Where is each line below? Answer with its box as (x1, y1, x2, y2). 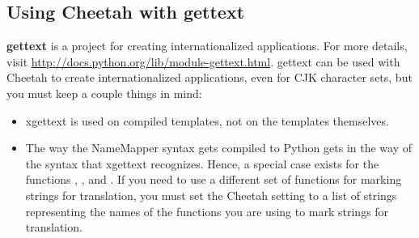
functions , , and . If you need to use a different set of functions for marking (25, 171, 402, 188)
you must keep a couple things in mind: (6, 84, 202, 101)
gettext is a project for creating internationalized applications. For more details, (6, 37, 408, 54)
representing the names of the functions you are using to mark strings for (25, 202, 389, 219)
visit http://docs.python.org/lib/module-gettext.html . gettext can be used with (6, 53, 400, 70)
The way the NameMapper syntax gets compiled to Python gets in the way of (25, 139, 412, 156)
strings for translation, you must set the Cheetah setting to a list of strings (25, 186, 397, 203)
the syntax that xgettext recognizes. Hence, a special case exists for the (25, 155, 379, 172)
